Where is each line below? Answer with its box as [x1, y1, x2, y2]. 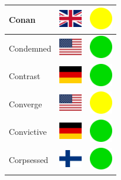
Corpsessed [9, 154, 49, 166]
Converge [9, 97, 42, 110]
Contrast [9, 70, 41, 82]
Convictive [9, 125, 47, 138]
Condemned [9, 42, 52, 54]
